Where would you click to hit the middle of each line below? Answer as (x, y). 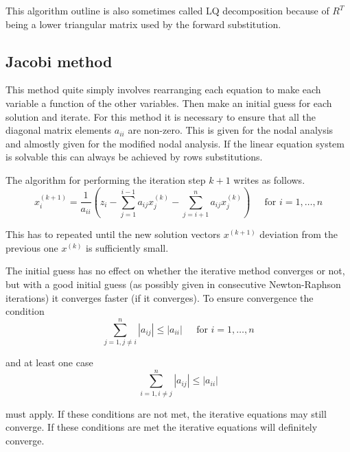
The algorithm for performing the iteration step (106, 179)
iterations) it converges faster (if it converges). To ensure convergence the (160, 297)
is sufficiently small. (127, 247)
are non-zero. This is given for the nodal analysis (231, 130)
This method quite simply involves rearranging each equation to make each (163, 90)
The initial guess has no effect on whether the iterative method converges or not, (175, 271)
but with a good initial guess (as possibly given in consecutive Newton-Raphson (173, 284)
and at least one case (49, 362)
